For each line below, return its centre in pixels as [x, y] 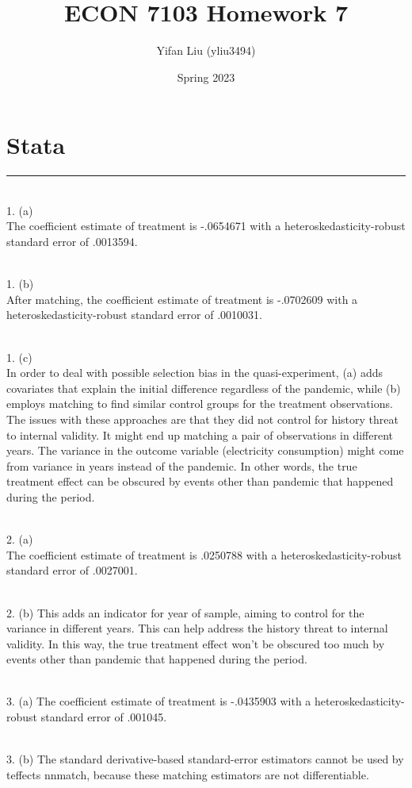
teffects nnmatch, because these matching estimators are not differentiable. [188, 774]
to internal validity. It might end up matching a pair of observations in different [200, 434]
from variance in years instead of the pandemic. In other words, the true [182, 465]
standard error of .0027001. [72, 570]
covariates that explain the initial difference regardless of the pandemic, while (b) [204, 388]
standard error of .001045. [104, 717]
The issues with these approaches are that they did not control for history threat [202, 419]
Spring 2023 [206, 77]
